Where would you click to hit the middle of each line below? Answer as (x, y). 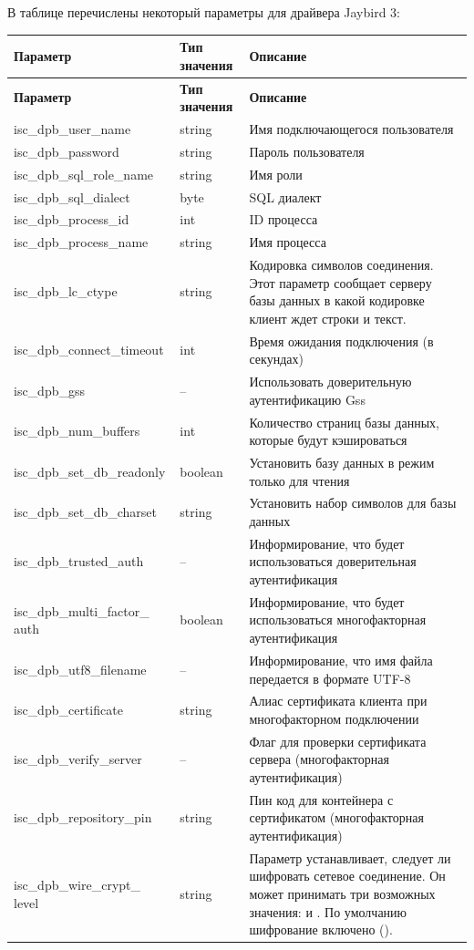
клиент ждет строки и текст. (328, 318)
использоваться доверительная (333, 561)
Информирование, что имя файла (341, 660)
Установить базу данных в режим (342, 462)
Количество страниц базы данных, (344, 422)
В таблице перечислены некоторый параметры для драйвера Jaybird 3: (204, 12)
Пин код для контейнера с (321, 799)
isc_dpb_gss (50, 390)
